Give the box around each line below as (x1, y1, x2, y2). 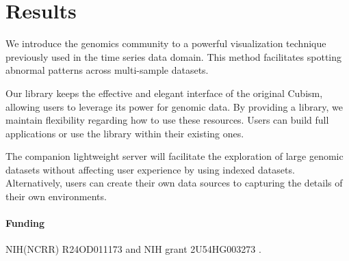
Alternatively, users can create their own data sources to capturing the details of (5, 176, 343, 190)
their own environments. (5, 189, 107, 204)
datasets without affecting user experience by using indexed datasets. (5, 162, 295, 176)
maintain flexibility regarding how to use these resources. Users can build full (5, 113, 329, 127)
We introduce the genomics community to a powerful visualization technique (5, 36, 326, 51)
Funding (5, 216, 45, 230)
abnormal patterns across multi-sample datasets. (5, 63, 209, 77)
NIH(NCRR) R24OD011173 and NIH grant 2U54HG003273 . (5, 242, 261, 256)
